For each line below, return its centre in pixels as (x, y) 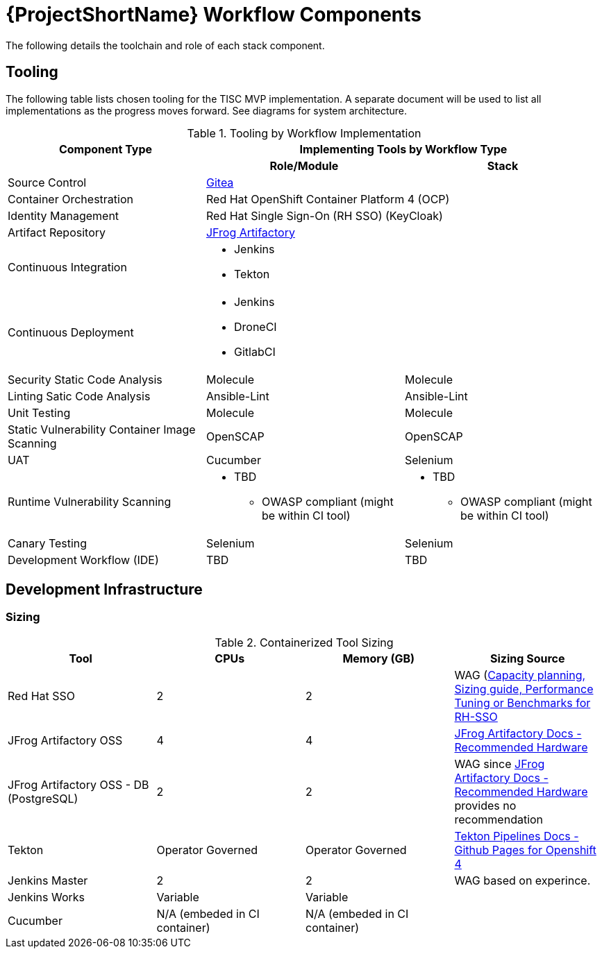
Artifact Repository (57, 232)
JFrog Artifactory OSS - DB (78, 784)
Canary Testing (48, 543)
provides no (485, 805)
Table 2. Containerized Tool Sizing (304, 642)
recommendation (499, 819)
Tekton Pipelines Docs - (517, 836)
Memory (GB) (379, 658)
